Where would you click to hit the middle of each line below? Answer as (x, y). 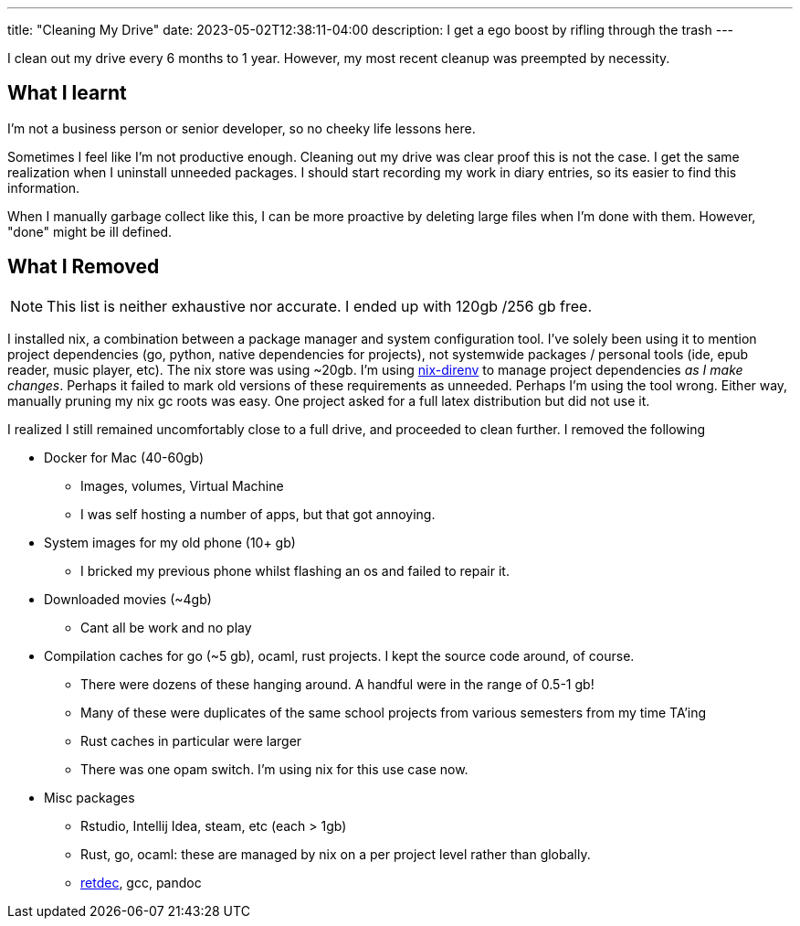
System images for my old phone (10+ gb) (170, 542)
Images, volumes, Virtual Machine (182, 485)
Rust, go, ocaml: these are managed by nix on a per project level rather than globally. (336, 854)
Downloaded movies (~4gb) (128, 599)
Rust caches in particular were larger (191, 740)
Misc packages (89, 797)
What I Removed (84, 267)
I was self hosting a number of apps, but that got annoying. (258, 514)
